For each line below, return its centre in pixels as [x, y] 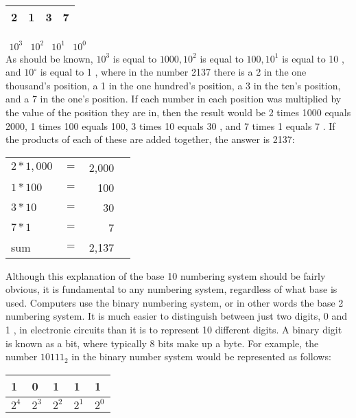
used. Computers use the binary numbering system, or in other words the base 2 [175, 302]
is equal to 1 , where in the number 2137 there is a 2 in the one [173, 72]
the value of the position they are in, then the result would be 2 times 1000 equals [178, 112]
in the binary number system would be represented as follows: [201, 356]
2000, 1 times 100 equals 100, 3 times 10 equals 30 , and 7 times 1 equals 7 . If [170, 125]
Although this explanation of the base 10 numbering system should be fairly [166, 275]
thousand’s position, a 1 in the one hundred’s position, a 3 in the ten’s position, [173, 85]
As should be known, [49, 58]
